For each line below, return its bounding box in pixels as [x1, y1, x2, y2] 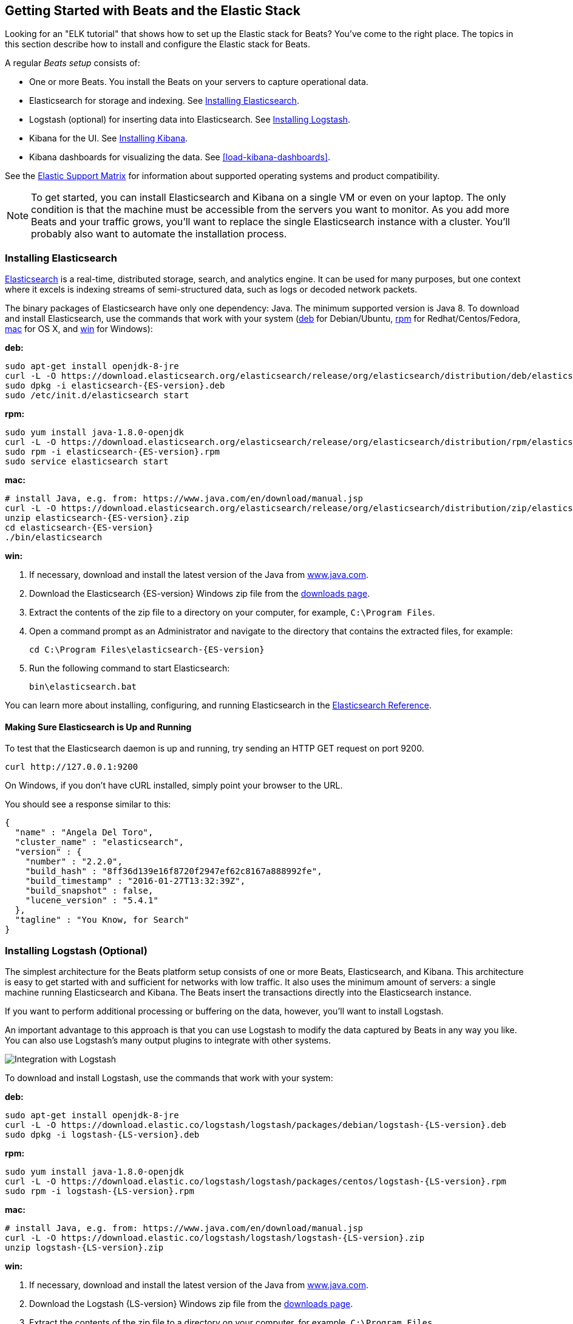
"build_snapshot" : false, [25, 886, 154, 896]
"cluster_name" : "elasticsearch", [15, 837, 185, 847]
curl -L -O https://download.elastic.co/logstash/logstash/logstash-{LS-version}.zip [5, 1233, 425, 1243]
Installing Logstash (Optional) [5, 944, 147, 957]
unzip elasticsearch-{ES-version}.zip [5, 513, 189, 523]
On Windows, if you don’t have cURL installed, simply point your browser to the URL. [5, 780, 343, 791]
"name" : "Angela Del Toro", [15, 827, 154, 838]
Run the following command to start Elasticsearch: [29, 663, 230, 674]
